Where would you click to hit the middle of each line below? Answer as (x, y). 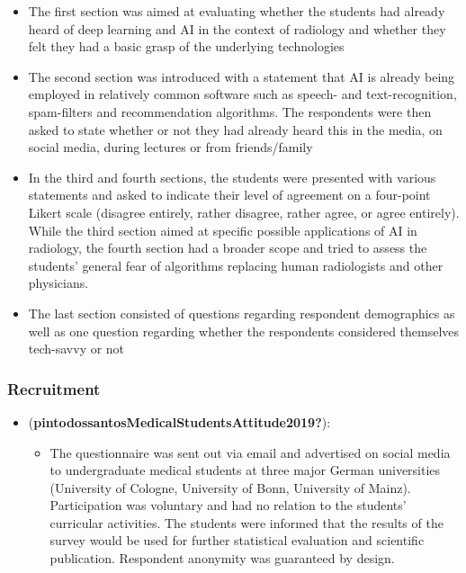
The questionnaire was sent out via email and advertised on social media (250, 452)
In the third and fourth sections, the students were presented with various (232, 177)
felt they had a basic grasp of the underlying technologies (186, 46)
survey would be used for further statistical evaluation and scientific (237, 540)
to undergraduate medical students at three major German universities (245, 470)
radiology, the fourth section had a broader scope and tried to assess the (228, 248)
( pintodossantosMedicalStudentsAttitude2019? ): (179, 421)
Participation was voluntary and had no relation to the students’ (228, 505)
